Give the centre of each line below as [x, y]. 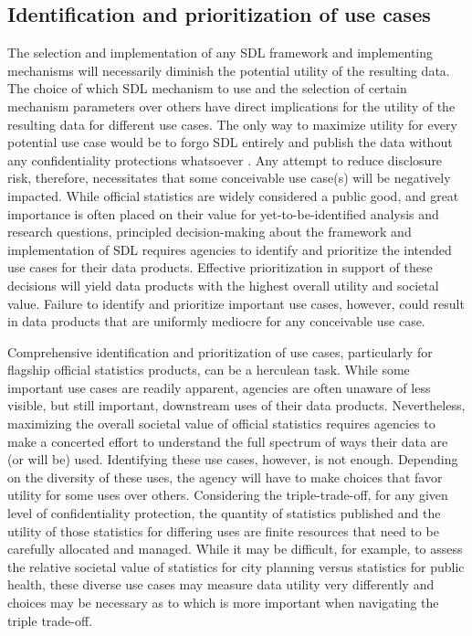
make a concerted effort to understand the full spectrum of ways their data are [228, 441]
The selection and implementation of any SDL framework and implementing [220, 53]
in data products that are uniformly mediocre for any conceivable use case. [216, 321]
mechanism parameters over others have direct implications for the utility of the [231, 106]
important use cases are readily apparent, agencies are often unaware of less [219, 387]
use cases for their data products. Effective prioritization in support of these [220, 267]
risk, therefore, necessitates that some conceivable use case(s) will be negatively [229, 178]
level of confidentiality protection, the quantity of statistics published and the [224, 513]
